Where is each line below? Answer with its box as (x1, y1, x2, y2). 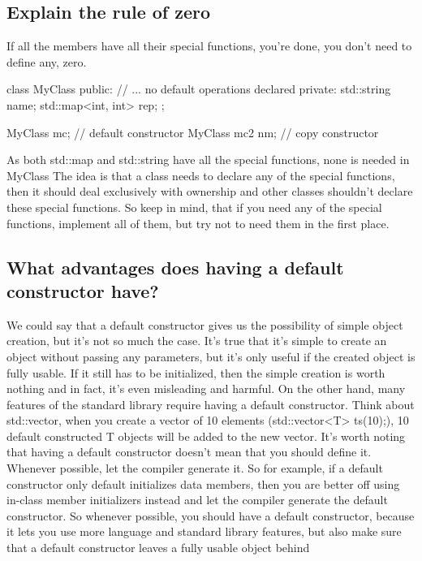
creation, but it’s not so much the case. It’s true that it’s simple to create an (6, 332, 387, 349)
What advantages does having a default (6, 254, 344, 279)
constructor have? (6, 278, 159, 303)
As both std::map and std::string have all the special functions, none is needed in (6, 151, 410, 168)
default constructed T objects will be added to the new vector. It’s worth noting (6, 427, 406, 444)
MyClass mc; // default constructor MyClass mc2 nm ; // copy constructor (6, 123, 379, 140)
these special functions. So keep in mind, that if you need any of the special (6, 198, 382, 215)
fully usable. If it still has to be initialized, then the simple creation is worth (6, 364, 385, 381)
